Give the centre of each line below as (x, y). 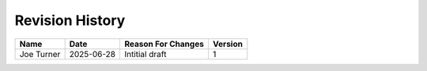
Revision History (70, 20)
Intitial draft (145, 54)
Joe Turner (40, 54)
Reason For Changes (164, 44)
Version (227, 44)
